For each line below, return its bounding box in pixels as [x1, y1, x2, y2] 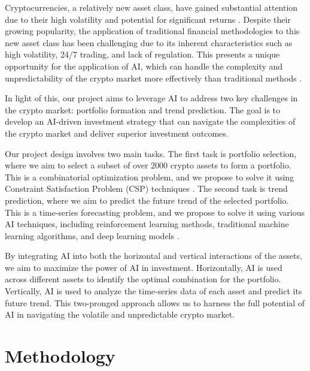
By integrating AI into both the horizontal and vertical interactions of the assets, [5, 249, 302, 262]
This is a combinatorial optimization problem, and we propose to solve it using [5, 170, 294, 183]
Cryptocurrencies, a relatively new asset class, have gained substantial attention [5, 1, 298, 13]
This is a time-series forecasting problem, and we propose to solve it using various [5, 206, 305, 218]
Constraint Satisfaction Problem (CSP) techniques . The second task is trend [5, 182, 288, 195]
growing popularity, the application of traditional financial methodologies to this [5, 25, 300, 37]
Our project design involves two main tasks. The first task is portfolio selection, [5, 147, 297, 159]
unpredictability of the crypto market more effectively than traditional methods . [5, 71, 302, 84]
